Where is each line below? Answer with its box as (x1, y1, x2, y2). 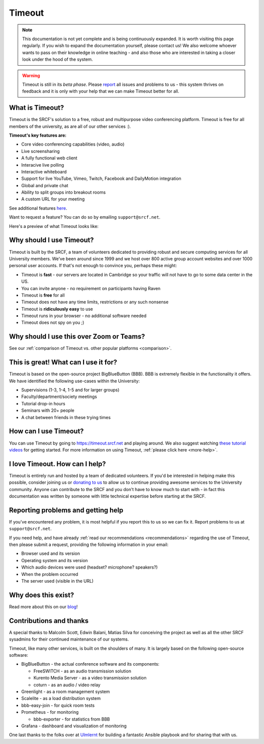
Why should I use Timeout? (9, 236, 94, 245)
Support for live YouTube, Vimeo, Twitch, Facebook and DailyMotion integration (21, 175, 182, 181)
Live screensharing (21, 148, 60, 154)
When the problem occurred (21, 571, 78, 577)
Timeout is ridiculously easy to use (21, 306, 93, 312)
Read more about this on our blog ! (9, 603, 78, 610)
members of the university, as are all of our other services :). (9, 123, 132, 129)
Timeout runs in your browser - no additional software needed (21, 313, 147, 319)
